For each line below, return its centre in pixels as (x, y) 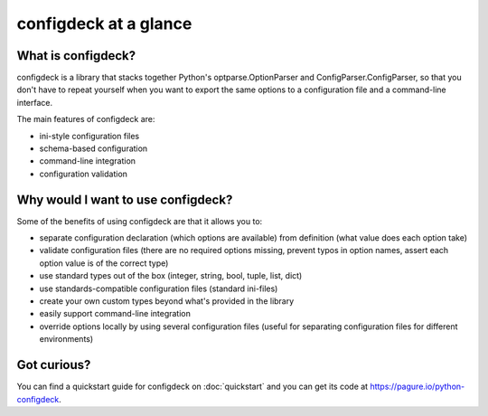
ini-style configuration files (89, 136)
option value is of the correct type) (104, 263)
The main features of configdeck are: (86, 119)
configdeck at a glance (104, 24)
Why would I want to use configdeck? (125, 199)
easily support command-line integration (115, 314)
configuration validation (84, 174)
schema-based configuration (94, 148)
